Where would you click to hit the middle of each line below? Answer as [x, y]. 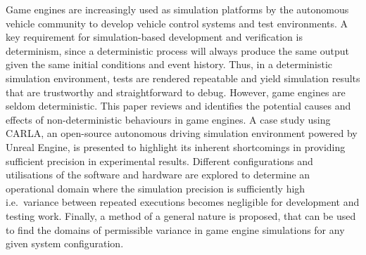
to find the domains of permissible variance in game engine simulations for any [175, 229]
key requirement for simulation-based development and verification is [154, 37]
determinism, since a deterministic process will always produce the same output [177, 50]
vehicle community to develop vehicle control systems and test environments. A [177, 23]
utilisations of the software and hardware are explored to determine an [158, 175]
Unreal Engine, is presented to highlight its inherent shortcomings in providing [176, 146]
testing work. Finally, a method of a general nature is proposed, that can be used [181, 215]
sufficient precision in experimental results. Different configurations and [159, 161]
